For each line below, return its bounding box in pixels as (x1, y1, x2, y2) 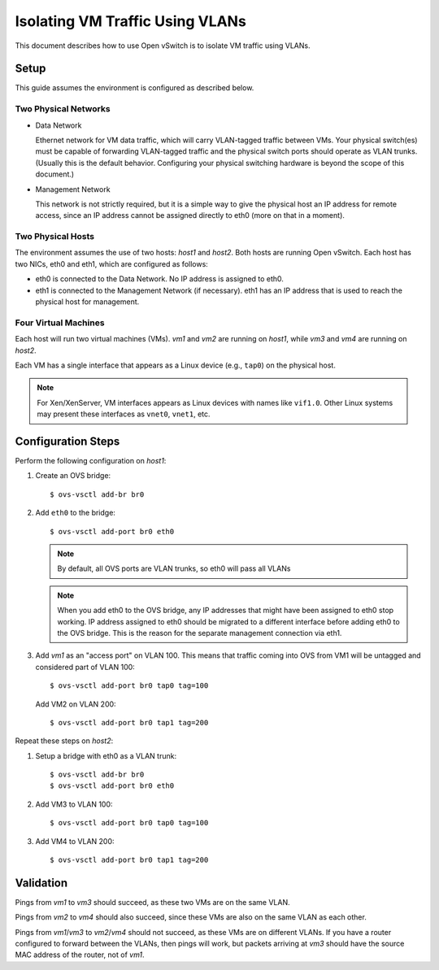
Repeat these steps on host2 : (15, 736, 114, 746)
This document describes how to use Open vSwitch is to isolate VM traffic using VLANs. (15, 41, 311, 50)
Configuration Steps (15, 434, 120, 448)
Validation (15, 876, 68, 890)
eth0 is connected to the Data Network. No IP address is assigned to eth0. (35, 274, 285, 284)
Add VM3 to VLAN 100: (35, 799, 113, 809)
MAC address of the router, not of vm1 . (15, 950, 146, 959)
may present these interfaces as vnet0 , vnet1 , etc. (37, 409, 211, 419)
